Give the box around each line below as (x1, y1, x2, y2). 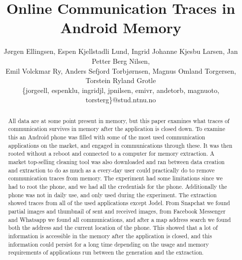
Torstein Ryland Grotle (85, 75, 156, 86)
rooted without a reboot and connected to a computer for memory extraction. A (8, 149, 214, 158)
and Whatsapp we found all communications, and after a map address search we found (8, 215, 231, 223)
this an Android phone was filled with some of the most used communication (8, 132, 206, 141)
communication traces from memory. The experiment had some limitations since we (8, 174, 223, 182)
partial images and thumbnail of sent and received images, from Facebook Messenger (8, 207, 226, 215)
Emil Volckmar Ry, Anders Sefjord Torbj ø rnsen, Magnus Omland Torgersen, (5, 65, 236, 76)
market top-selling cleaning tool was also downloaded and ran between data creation (8, 157, 225, 166)
